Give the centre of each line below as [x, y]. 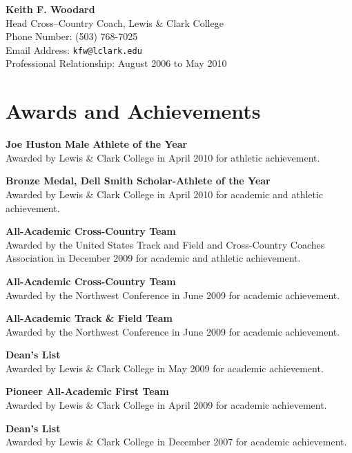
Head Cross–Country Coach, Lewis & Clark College [115, 22]
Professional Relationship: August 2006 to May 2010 [116, 63]
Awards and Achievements [133, 111]
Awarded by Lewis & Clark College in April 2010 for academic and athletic [165, 194]
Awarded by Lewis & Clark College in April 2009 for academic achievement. [166, 405]
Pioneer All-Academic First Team [87, 391]
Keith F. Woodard [50, 9]
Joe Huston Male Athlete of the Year [97, 144]
